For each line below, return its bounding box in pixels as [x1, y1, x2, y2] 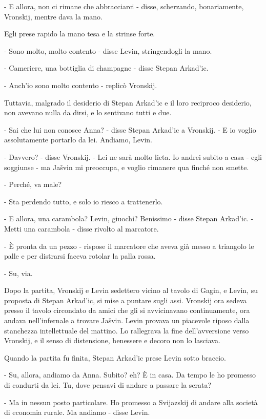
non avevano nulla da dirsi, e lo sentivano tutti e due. [4, 107, 172, 118]
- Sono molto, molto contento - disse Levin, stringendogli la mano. [4, 45, 212, 56]
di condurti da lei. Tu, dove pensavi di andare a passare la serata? [4, 380, 212, 390]
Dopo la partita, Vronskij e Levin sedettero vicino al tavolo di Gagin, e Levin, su [4, 285, 258, 296]
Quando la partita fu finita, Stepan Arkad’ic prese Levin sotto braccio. [4, 352, 227, 363]
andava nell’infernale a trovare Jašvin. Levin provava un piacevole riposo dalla [4, 315, 250, 326]
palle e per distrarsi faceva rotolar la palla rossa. [4, 250, 156, 261]
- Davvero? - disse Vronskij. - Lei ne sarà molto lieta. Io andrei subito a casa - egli [4, 151, 262, 162]
